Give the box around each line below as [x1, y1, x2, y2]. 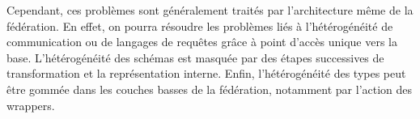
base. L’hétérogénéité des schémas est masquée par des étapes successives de [6, 49, 384, 66]
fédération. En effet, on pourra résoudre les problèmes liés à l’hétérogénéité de [6, 17, 393, 34]
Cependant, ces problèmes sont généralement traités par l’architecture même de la [6, 2, 414, 18]
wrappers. [6, 96, 55, 113]
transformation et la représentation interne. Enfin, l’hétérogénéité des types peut [6, 65, 406, 82]
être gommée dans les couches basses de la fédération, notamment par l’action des [6, 80, 413, 97]
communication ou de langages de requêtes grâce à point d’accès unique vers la [6, 33, 397, 50]
